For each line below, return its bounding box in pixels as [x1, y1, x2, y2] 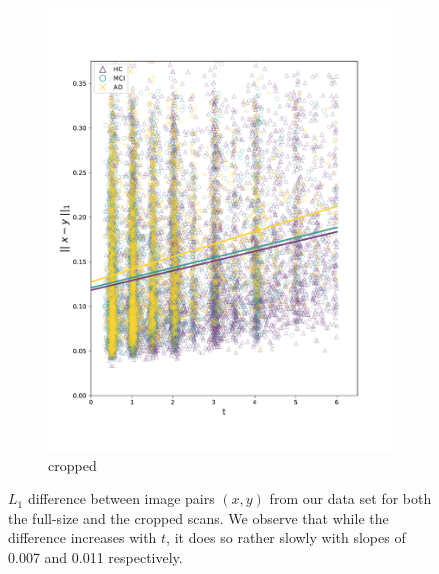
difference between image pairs [27, 488, 215, 509]
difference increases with [8, 527, 157, 548]
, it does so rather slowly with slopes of [166, 527, 406, 548]
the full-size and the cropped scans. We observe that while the [8, 507, 389, 528]
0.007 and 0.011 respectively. [8, 547, 183, 568]
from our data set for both [269, 488, 432, 509]
